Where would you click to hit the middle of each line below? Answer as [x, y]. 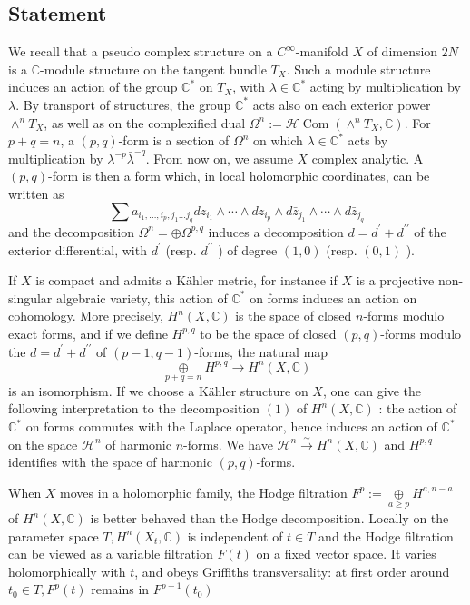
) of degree [248, 249]
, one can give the [372, 390]
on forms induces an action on [333, 298]
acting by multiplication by [385, 87]
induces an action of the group [93, 87]
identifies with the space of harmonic [110, 462]
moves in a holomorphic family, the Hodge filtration [204, 492]
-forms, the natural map [261, 351]
